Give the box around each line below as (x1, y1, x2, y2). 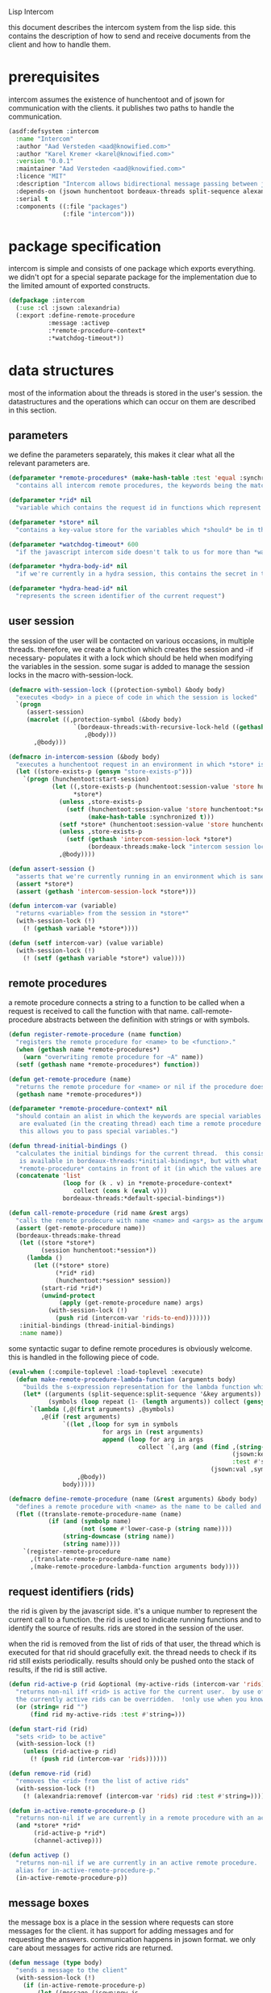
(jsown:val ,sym (210, 1465, 265, 1474)
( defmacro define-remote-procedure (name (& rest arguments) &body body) (8, 1495, 258, 1503)
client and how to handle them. (8, 40, 111, 49)
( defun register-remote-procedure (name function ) (8, 1031, 182, 1039)
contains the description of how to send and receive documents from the (8, 31, 252, 40)
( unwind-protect (40, 1292, 95, 1300)
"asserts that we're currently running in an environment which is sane (15, 872, 265, 881)
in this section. (8, 405, 57, 415)
